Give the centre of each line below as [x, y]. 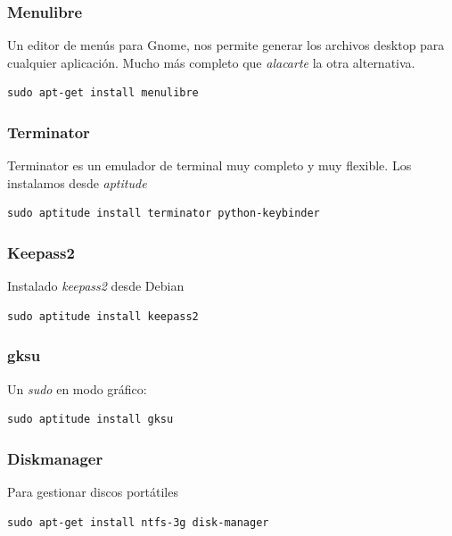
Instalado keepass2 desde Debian [96, 286]
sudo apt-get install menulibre [103, 93]
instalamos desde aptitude [77, 182]
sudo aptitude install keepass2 [103, 316]
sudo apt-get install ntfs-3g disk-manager [138, 522]
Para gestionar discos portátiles [93, 492]
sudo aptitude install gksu [90, 420]
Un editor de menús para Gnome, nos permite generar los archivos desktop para [226, 45]
